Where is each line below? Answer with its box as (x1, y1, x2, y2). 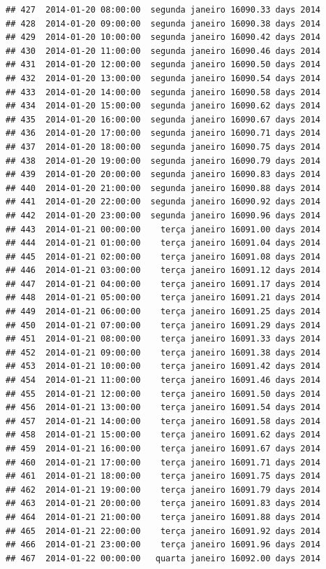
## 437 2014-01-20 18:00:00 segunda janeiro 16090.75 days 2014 (6, 141, 321, 152)
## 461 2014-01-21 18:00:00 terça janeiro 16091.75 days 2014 (6, 471, 321, 482)
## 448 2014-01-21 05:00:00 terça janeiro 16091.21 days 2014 (6, 293, 321, 303)
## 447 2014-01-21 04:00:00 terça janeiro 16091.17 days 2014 (6, 279, 321, 289)
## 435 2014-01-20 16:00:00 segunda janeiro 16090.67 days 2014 (6, 114, 321, 125)
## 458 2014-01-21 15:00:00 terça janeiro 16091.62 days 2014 (6, 430, 321, 440)
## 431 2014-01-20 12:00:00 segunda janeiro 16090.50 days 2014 (6, 59, 321, 70)
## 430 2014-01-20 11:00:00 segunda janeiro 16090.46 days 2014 (6, 45, 321, 56)
